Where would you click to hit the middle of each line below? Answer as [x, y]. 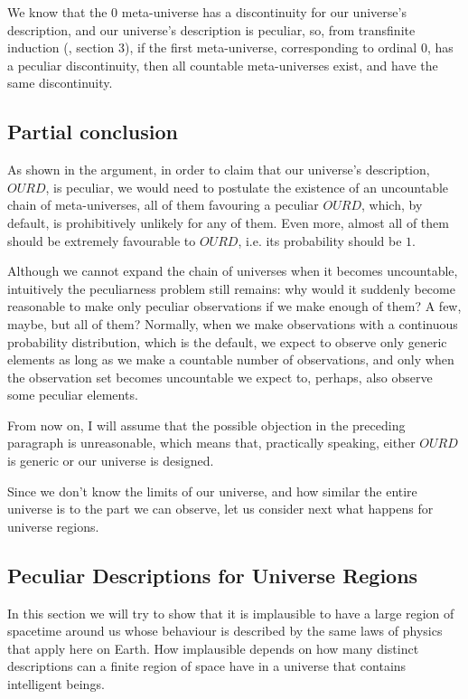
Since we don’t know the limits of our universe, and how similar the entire [212, 491]
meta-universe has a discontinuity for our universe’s [264, 12]
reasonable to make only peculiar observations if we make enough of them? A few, [234, 306]
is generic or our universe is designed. [111, 461]
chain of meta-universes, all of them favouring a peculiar [163, 205]
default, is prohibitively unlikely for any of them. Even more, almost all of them [228, 222]
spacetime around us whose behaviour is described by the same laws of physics [225, 631]
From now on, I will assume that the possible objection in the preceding [206, 425]
